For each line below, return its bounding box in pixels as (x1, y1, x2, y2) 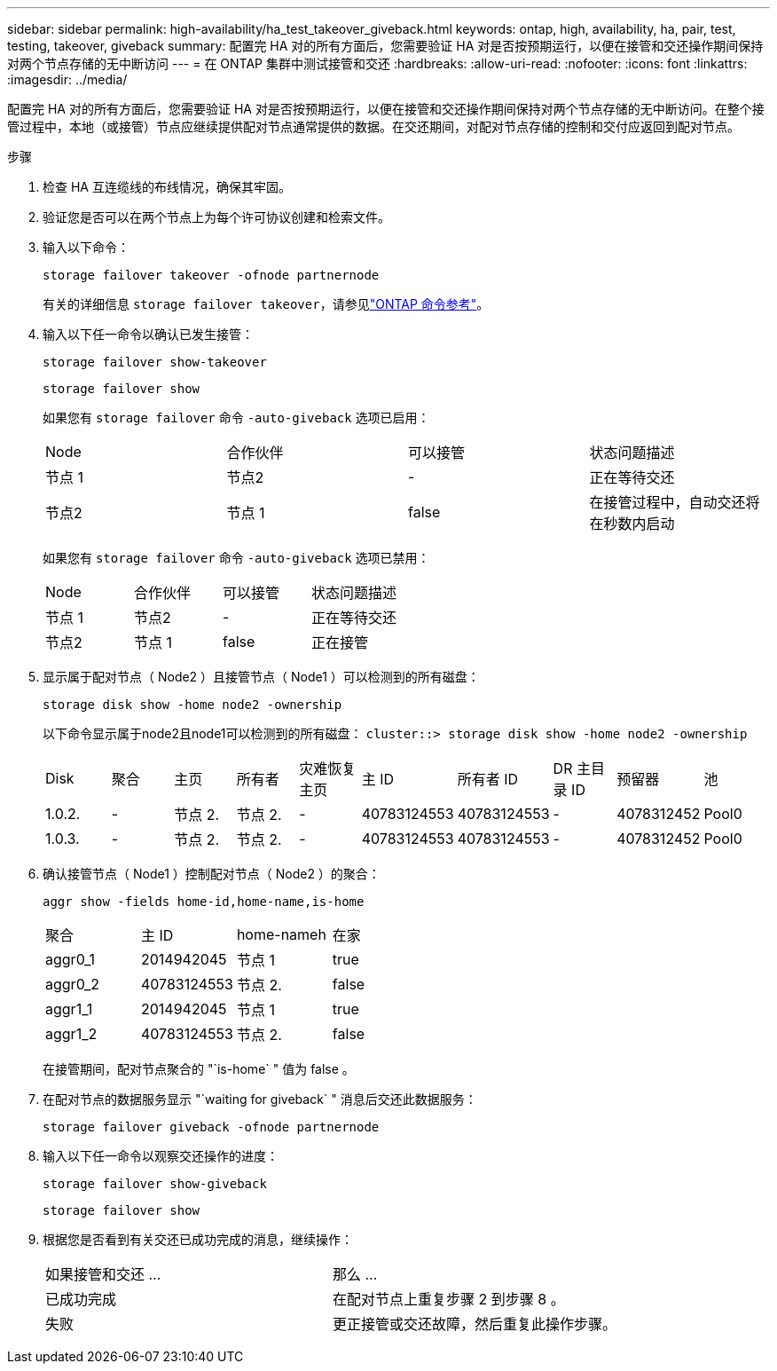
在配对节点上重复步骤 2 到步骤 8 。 (333, 1290, 565, 1308)
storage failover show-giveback (43, 1177, 267, 1191)
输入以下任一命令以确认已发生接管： (43, 327, 254, 342)
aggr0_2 (45, 975, 100, 993)
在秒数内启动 (589, 515, 675, 532)
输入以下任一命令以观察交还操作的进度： (43, 1148, 279, 1163)
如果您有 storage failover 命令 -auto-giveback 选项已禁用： (43, 550, 430, 565)
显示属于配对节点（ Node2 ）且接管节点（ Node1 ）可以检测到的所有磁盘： (43, 669, 480, 684)
